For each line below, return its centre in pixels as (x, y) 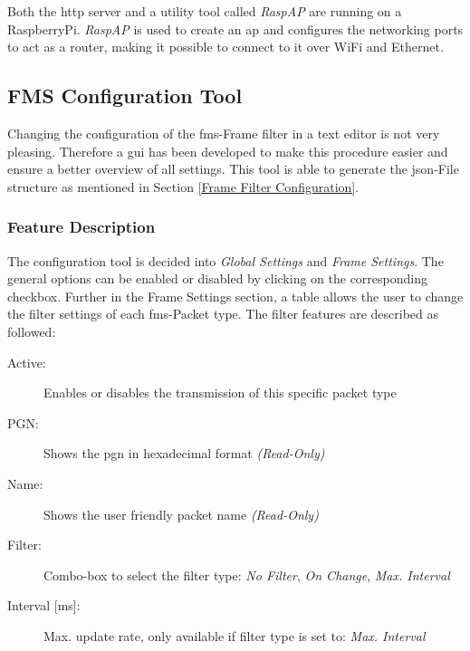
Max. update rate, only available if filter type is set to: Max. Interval (235, 635)
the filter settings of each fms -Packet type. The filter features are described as (223, 314)
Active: (27, 362)
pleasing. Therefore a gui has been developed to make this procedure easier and (228, 151)
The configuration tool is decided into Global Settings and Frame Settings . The (225, 260)
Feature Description (82, 227)
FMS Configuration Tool (125, 96)
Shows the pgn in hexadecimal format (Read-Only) (184, 453)
